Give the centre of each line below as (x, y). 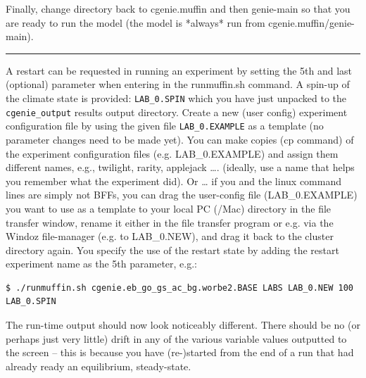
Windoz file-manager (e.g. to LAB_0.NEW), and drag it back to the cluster (170, 236)
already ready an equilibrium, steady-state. (99, 366)
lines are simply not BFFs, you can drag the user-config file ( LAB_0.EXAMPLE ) (182, 195)
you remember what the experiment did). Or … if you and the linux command (173, 181)
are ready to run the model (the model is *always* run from (135, 22)
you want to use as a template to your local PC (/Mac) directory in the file (169, 208)
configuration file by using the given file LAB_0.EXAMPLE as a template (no (165, 126)
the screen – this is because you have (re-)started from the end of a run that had (180, 352)
